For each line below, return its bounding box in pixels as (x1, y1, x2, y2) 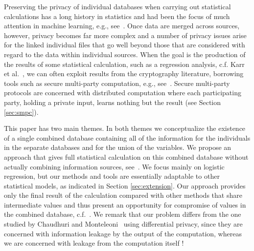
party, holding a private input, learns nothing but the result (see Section (4, 97, 221, 107)
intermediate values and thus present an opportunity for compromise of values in (4, 199, 246, 209)
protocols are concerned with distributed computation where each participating (4, 87, 241, 98)
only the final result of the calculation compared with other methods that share (4, 190, 242, 200)
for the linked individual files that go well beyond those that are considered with (4, 40, 245, 50)
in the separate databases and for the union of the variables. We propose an (4, 142, 231, 152)
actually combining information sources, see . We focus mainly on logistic (4, 161, 225, 171)
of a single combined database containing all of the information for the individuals (4, 132, 251, 143)
